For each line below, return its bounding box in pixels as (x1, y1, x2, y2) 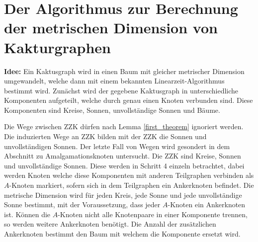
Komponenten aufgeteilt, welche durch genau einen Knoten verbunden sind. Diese (4, 95, 253, 105)
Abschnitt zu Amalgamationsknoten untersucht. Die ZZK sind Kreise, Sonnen (4, 151, 241, 161)
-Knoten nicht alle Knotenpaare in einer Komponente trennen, (58, 209, 248, 219)
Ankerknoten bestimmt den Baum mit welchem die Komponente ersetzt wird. (4, 229, 241, 239)
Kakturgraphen (4, 37, 111, 57)
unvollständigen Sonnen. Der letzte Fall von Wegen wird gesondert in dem (4, 141, 230, 151)
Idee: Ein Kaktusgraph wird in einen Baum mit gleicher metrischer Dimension (4, 66, 245, 76)
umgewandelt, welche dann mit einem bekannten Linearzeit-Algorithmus (4, 76, 225, 86)
